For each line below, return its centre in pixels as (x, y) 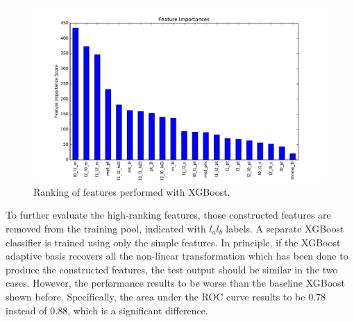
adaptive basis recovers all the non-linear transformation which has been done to (177, 256)
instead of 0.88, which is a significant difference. (107, 310)
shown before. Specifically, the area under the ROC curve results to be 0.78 (166, 296)
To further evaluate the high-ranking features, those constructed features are (168, 215)
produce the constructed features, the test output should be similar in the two (172, 269)
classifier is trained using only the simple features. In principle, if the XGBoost (173, 242)
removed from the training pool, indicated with (106, 229)
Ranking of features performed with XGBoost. (132, 191)
